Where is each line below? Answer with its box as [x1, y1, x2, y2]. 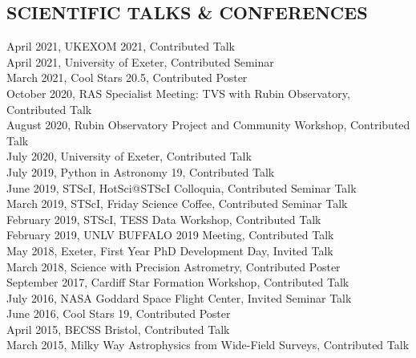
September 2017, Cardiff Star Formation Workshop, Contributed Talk [6, 274, 349, 291]
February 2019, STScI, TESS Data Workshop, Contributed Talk [6, 210, 321, 227]
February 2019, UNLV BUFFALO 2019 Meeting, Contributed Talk [6, 226, 334, 243]
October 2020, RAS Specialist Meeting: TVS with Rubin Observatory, [6, 84, 350, 101]
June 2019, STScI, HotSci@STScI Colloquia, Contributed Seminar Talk [6, 179, 357, 196]
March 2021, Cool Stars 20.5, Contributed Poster [6, 69, 248, 86]
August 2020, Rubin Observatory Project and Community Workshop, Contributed [6, 116, 410, 133]
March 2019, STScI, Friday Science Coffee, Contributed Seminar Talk [6, 195, 348, 212]
